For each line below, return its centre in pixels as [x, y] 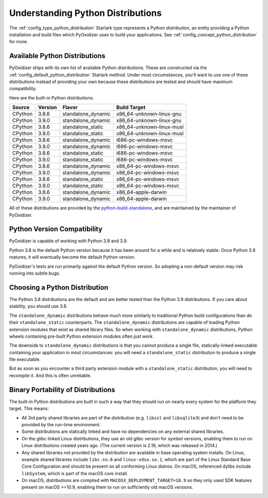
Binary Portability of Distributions [62, 390]
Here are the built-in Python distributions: [51, 98]
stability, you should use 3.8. [38, 306]
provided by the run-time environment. [61, 424]
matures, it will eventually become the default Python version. [72, 257]
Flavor [70, 107]
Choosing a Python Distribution [59, 287]
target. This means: [29, 408]
